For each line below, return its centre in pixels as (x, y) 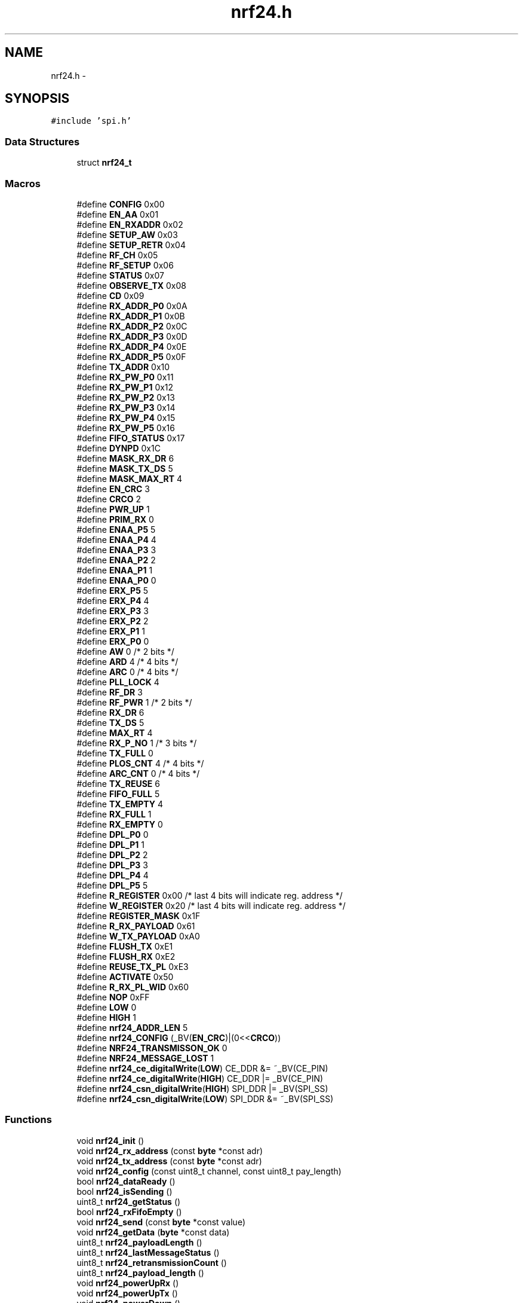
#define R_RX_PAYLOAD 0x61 (136, 926)
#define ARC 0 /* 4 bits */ (127, 672)
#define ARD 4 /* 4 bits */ (127, 661)
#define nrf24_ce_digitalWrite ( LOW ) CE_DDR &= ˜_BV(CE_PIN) (202, 1068)
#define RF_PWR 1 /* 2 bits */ (134, 702)
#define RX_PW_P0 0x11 (125, 377)
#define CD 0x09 (110, 295)
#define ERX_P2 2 (113, 621)
